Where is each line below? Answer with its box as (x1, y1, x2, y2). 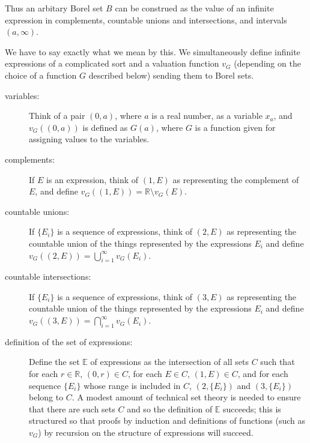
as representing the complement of (172, 173, 299, 185)
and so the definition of (127, 402, 213, 415)
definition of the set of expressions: (5, 335, 133, 348)
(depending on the (234, 57, 301, 70)
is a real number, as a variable (151, 109, 263, 122)
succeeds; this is (223, 402, 281, 415)
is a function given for (195, 121, 276, 133)
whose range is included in (84, 379, 181, 391)
